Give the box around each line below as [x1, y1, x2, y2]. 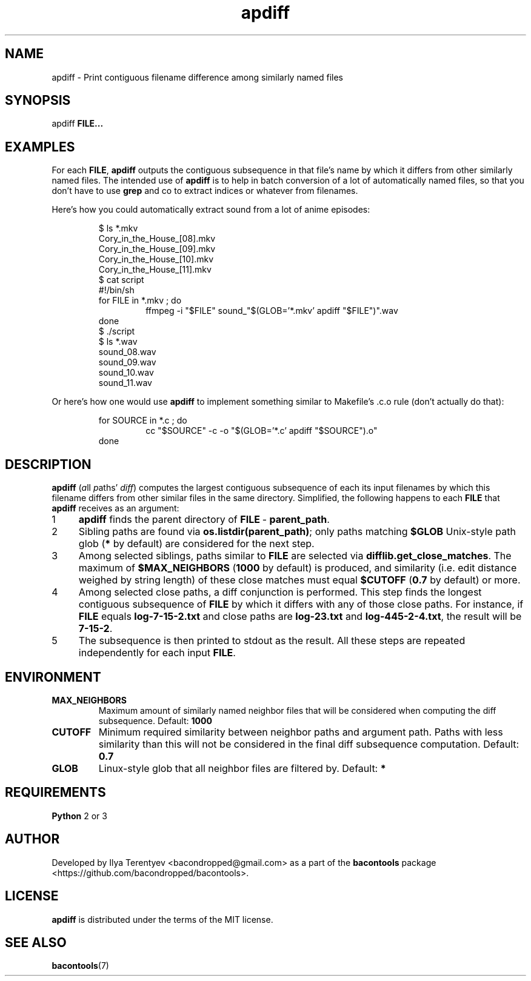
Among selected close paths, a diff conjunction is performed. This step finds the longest [78, 586, 482, 599]
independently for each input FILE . [78, 647, 236, 659]
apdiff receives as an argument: [52, 503, 179, 514]
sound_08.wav [98, 347, 156, 357]
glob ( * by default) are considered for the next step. [78, 537, 315, 550]
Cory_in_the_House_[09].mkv [98, 244, 216, 254]
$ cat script [98, 274, 144, 285]
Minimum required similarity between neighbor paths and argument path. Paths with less [98, 725, 503, 738]
